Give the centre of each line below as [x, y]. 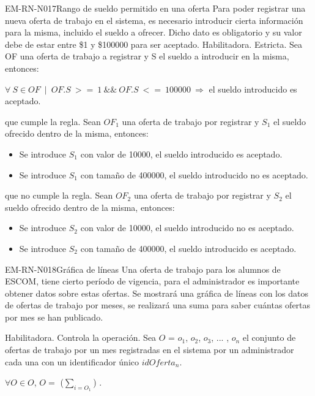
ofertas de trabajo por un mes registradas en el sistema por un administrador [150, 350]
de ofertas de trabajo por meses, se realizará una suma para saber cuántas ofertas [158, 305]
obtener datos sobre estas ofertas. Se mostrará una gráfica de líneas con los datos [157, 293]
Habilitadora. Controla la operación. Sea [81, 337]
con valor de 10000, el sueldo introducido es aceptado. [181, 154]
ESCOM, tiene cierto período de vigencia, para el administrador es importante [152, 281]
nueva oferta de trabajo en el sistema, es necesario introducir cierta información [154, 20]
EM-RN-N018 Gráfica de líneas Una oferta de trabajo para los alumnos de [143, 269]
